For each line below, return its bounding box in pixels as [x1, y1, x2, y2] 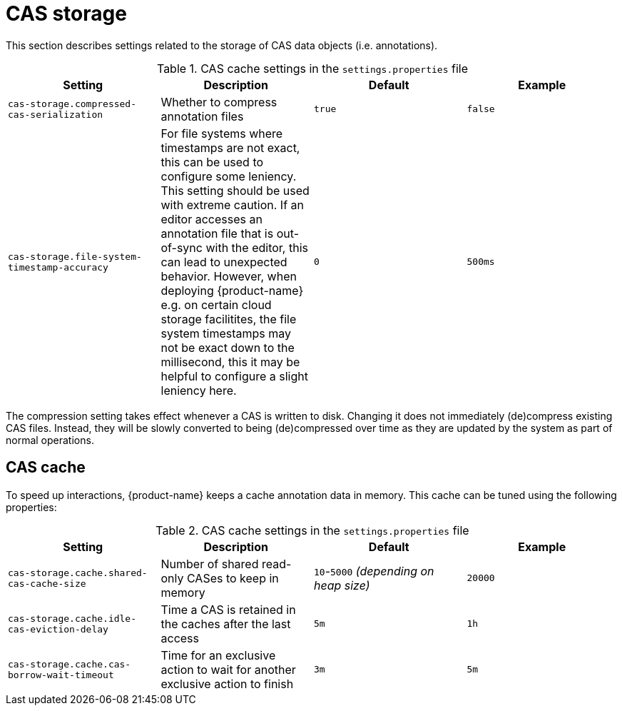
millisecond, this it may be [160, 354, 300, 369]
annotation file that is [160, 226, 274, 241]
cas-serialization [8, 109, 103, 120]
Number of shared [160, 556, 259, 571]
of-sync [160, 240, 203, 255]
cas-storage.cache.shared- [8, 567, 148, 578]
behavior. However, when [160, 268, 297, 283]
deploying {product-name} [160, 283, 304, 298]
